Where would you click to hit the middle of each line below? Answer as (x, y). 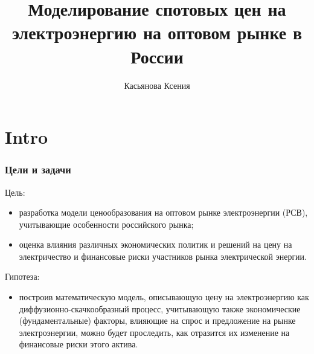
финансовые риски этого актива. (78, 344)
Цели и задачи (38, 169)
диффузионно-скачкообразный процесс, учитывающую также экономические (160, 308)
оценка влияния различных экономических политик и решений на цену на (155, 244)
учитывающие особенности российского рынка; (106, 224)
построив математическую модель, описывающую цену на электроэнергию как (164, 297)
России (157, 56)
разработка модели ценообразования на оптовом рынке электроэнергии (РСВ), (163, 212)
